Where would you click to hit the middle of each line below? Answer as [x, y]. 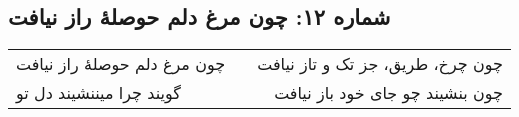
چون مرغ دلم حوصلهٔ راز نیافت [121, 64]
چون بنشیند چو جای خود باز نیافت [388, 93]
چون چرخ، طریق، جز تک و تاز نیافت [380, 64]
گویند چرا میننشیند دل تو [98, 93]
